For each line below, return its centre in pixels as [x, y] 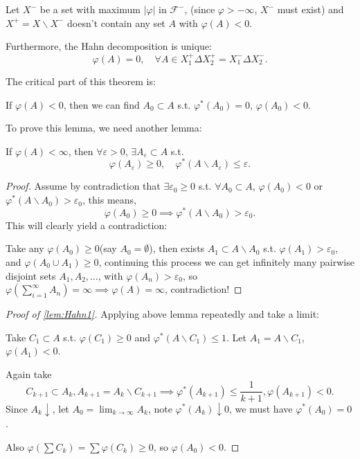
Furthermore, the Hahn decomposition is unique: [109, 46]
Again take [29, 373]
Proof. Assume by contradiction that [83, 186]
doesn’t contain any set [116, 22]
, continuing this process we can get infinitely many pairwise [226, 261]
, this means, [109, 200]
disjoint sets [31, 275]
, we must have [261, 408]
